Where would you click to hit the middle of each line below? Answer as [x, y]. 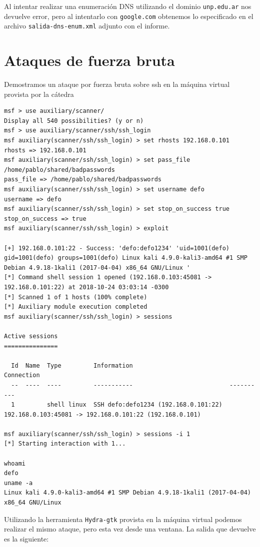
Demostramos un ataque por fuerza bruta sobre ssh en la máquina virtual [117, 84]
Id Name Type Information [72, 365]
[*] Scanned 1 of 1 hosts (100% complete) [76, 297]
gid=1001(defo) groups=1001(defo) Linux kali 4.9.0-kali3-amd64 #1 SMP [126, 258]
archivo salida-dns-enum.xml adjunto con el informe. [87, 26]
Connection [22, 375]
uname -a [18, 483]
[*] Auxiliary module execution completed [76, 307]
